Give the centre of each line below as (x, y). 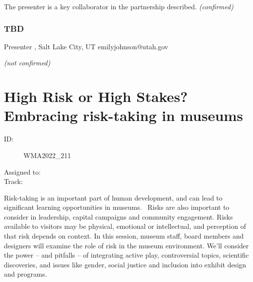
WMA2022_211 (47, 155)
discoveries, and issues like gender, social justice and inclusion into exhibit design (125, 264)
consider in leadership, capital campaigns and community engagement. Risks (118, 216)
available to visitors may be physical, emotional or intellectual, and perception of (125, 226)
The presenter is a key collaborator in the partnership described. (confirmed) (119, 6)
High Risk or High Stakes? (96, 96)
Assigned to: (22, 171)
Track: (13, 181)
